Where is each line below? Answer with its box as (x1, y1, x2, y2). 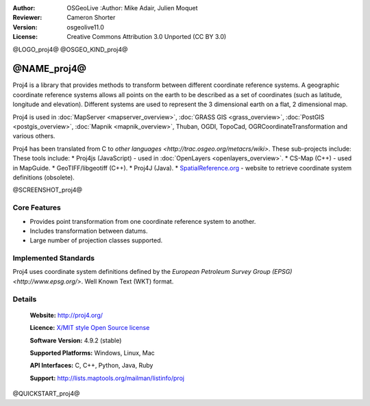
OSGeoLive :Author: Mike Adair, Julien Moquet (66, 4, 198, 12)
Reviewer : (12, 14, 42, 22)
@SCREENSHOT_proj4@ (12, 186, 82, 194)
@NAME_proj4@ (12, 63, 87, 75)
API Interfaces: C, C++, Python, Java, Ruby (29, 361, 153, 370)
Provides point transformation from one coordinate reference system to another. (29, 217, 256, 225)
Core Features (12, 203, 61, 212)
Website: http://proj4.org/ (29, 311, 103, 319)
